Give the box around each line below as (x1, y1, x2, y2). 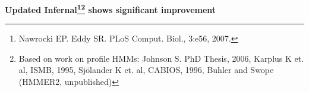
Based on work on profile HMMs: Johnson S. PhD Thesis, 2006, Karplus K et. (18, 52, 304, 64)
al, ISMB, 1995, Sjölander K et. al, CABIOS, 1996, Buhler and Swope (18, 64, 274, 76)
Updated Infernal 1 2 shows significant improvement (5, 2, 216, 15)
